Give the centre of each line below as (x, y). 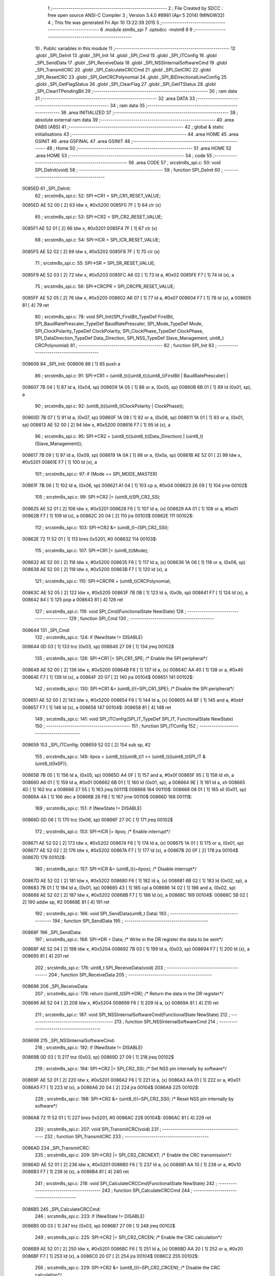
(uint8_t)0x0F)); (51, 764)
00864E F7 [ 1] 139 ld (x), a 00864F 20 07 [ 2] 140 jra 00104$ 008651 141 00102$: (108, 677)
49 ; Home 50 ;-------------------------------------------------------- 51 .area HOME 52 (139, 149)
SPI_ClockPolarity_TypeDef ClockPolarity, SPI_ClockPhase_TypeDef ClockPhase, (119, 331)
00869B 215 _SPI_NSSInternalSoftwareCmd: (68, 1040)
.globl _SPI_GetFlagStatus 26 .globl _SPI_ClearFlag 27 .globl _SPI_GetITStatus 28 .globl (125, 84)
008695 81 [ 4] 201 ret (46, 956)
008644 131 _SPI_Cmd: (46, 630)
